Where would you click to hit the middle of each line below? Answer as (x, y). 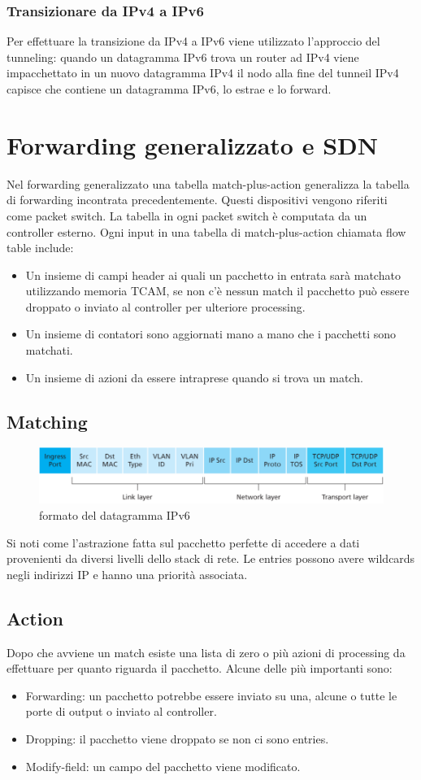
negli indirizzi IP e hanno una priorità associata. (127, 574)
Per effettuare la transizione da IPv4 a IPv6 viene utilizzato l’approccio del (193, 41)
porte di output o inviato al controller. (121, 711)
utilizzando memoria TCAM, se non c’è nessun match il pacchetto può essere (217, 291)
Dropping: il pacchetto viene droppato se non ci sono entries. (177, 739)
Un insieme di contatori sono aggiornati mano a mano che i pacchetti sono (211, 334)
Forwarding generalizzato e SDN (192, 144)
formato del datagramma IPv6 (115, 515)
